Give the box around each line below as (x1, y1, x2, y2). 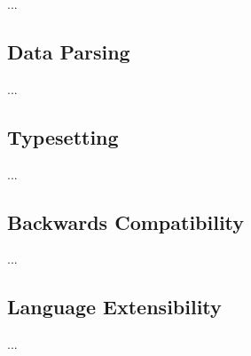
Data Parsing (7, 37, 130, 65)
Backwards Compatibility (7, 208, 245, 235)
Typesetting (7, 123, 119, 150)
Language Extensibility (7, 293, 222, 320)
